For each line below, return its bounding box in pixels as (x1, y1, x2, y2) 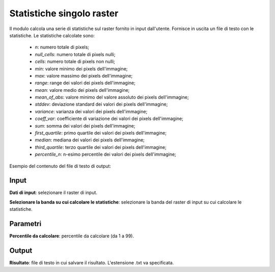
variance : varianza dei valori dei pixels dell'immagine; (35, 108, 148, 114)
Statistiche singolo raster (9, 8, 119, 19)
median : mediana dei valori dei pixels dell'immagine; (35, 137, 145, 143)
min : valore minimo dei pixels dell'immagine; (35, 65, 128, 71)
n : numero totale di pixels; (35, 44, 89, 51)
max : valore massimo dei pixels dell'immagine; (35, 72, 133, 79)
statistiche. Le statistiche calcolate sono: (9, 32, 95, 38)
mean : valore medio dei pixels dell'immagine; (35, 87, 130, 93)
